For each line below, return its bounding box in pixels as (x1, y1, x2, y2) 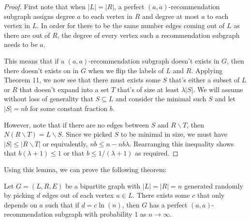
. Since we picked (61, 129, 112, 139)
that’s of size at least (117, 84, 179, 94)
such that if (45, 199, 79, 209)
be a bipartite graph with (65, 180, 141, 190)
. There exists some (132, 190, 190, 200)
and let (215, 94, 236, 104)
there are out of (4, 30, 50, 40)
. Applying (191, 65, 222, 75)
